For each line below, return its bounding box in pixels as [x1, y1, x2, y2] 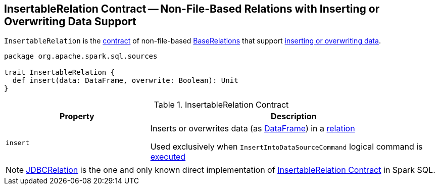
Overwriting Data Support [4, 15, 136, 28]
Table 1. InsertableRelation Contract [154, 100, 289, 110]
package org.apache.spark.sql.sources [4, 52, 158, 61]
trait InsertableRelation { [4, 68, 115, 77]
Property [60, 111, 94, 122]
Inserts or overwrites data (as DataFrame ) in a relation [150, 123, 355, 134]
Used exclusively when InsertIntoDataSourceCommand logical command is [150, 141, 423, 152]
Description [271, 111, 317, 122]
